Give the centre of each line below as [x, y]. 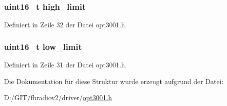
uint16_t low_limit [43, 46]
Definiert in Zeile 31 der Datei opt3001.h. [66, 65]
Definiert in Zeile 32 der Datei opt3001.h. [66, 25]
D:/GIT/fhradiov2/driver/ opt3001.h [58, 97]
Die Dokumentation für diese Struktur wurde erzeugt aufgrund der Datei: [114, 81]
